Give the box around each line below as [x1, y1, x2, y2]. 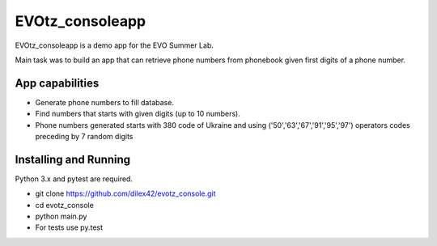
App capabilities [15, 76, 100, 90]
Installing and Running [15, 152, 131, 166]
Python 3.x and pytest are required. [15, 174, 134, 184]
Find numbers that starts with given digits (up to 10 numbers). [35, 109, 240, 119]
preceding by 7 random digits [35, 132, 134, 142]
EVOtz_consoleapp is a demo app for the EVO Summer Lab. [15, 40, 214, 50]
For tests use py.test [35, 223, 104, 232]
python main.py [35, 211, 87, 222]
